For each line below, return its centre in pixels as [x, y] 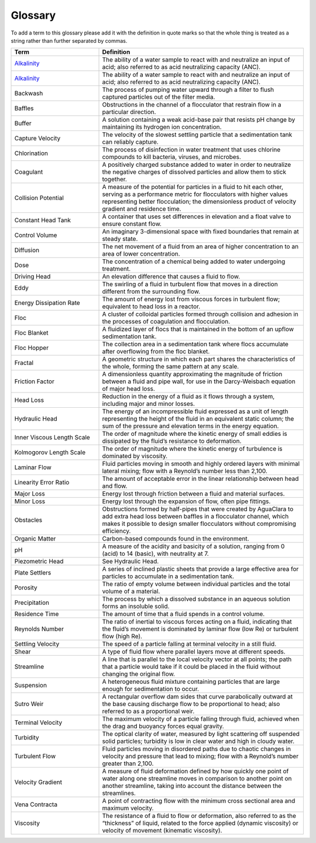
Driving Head [32, 277]
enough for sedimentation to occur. [150, 689]
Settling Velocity [37, 644]
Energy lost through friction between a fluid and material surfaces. [193, 494]
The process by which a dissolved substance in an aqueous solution [196, 599]
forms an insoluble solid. [136, 607]
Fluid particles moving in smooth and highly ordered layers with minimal [201, 464]
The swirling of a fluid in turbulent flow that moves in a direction [190, 284]
